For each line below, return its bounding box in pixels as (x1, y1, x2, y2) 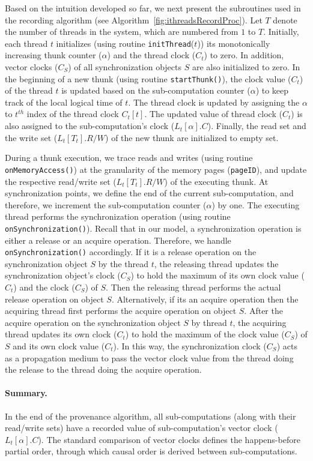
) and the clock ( (13, 280, 75, 293)
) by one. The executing (211, 198, 300, 211)
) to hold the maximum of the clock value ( (125, 328, 285, 340)
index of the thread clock (26, 107, 119, 120)
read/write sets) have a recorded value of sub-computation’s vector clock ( (5, 421, 278, 434)
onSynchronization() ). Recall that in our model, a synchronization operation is (5, 221, 302, 234)
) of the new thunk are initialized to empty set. (105, 131, 279, 143)
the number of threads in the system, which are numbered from (5, 25, 239, 38)
